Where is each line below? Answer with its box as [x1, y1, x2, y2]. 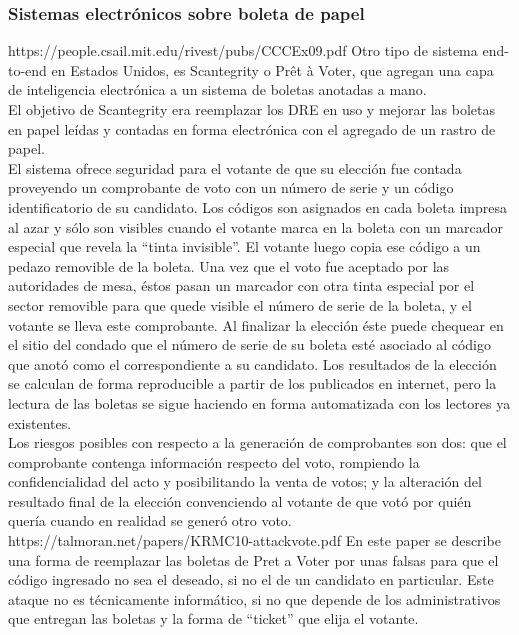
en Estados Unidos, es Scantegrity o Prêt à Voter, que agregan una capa [51, 59, 494, 80]
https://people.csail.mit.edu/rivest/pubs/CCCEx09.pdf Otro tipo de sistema [8, 40, 478, 61]
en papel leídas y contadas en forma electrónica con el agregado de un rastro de [8, 118, 496, 139]
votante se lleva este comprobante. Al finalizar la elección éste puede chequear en [8, 314, 504, 335]
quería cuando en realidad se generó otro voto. [8, 510, 292, 531]
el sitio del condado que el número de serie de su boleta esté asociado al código [8, 334, 492, 355]
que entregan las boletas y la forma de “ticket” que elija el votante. [8, 608, 419, 629]
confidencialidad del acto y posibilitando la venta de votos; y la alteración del [8, 471, 482, 492]
